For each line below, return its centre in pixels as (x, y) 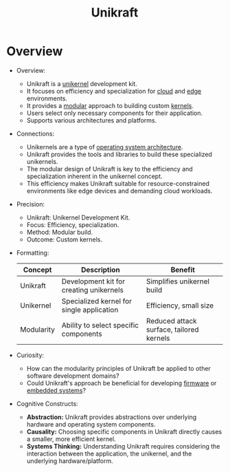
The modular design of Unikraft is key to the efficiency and (110, 169)
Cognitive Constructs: (47, 403)
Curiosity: (30, 355)
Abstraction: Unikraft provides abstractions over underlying (112, 417)
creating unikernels (93, 290)
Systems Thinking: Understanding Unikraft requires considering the (123, 446)
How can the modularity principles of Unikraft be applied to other (118, 368)
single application (90, 310)
